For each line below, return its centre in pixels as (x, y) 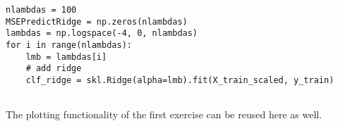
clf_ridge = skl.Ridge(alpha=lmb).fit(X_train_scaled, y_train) (180, 80)
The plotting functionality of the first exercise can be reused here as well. (164, 114)
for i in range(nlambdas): (69, 45)
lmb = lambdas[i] (66, 57)
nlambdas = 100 (41, 10)
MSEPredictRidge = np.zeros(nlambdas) (97, 21)
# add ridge (54, 69)
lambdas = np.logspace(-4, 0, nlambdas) (102, 33)
